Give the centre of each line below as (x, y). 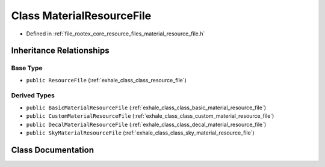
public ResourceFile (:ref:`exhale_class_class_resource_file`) (106, 80)
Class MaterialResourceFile (81, 16)
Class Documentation (53, 150)
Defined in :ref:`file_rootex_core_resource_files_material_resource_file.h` (116, 34)
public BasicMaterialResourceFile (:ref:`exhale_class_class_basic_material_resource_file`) (146, 108)
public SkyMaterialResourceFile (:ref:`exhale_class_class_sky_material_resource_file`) (141, 133)
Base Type (27, 68)
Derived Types (33, 96)
